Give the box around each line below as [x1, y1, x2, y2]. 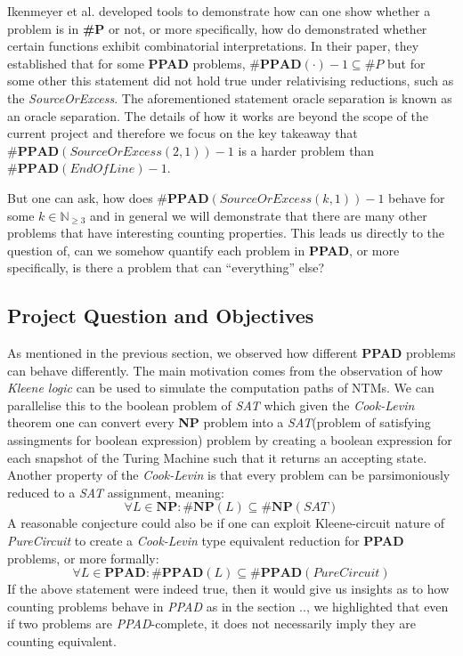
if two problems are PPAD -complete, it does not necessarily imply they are [7, 614, 416, 633]
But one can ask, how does [7, 188, 153, 207]
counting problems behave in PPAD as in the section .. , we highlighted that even [7, 596, 449, 615]
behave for [388, 188, 445, 207]
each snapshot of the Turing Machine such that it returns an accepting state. [7, 448, 427, 466]
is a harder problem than [238, 141, 375, 159]
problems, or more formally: [7, 548, 159, 567]
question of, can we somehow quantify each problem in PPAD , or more [7, 240, 400, 259]
